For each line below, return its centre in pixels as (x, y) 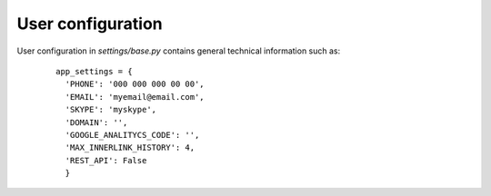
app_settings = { (94, 71)
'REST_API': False (106, 160)
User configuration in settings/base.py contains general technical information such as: (179, 51)
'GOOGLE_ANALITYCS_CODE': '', (132, 135)
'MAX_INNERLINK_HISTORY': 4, (130, 148)
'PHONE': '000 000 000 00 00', (135, 84)
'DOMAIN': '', (96, 122)
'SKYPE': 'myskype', (111, 110)
